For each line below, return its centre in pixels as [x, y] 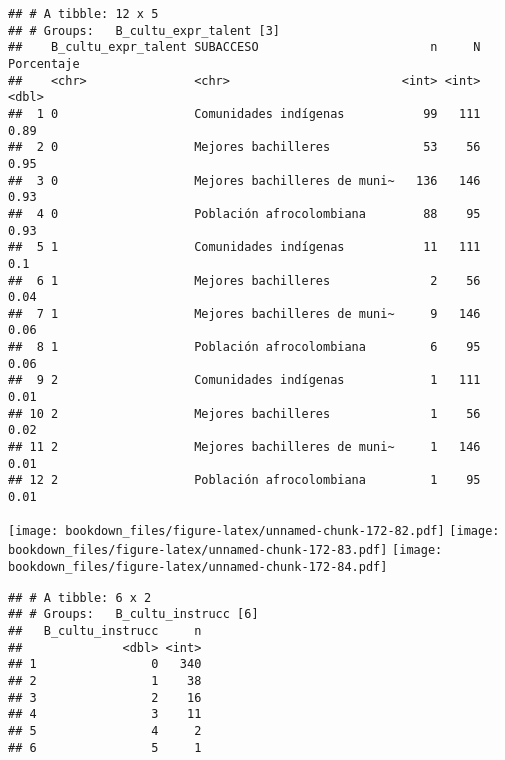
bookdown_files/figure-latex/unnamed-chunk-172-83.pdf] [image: [225, 550]
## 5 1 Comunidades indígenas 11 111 [244, 247]
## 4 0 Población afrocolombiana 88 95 [244, 213]
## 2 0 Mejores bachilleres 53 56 [244, 147]
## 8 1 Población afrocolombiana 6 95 [244, 347]
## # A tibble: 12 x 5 [83, 14]
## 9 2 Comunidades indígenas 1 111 [244, 380]
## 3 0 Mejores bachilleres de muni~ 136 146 [244, 180]
